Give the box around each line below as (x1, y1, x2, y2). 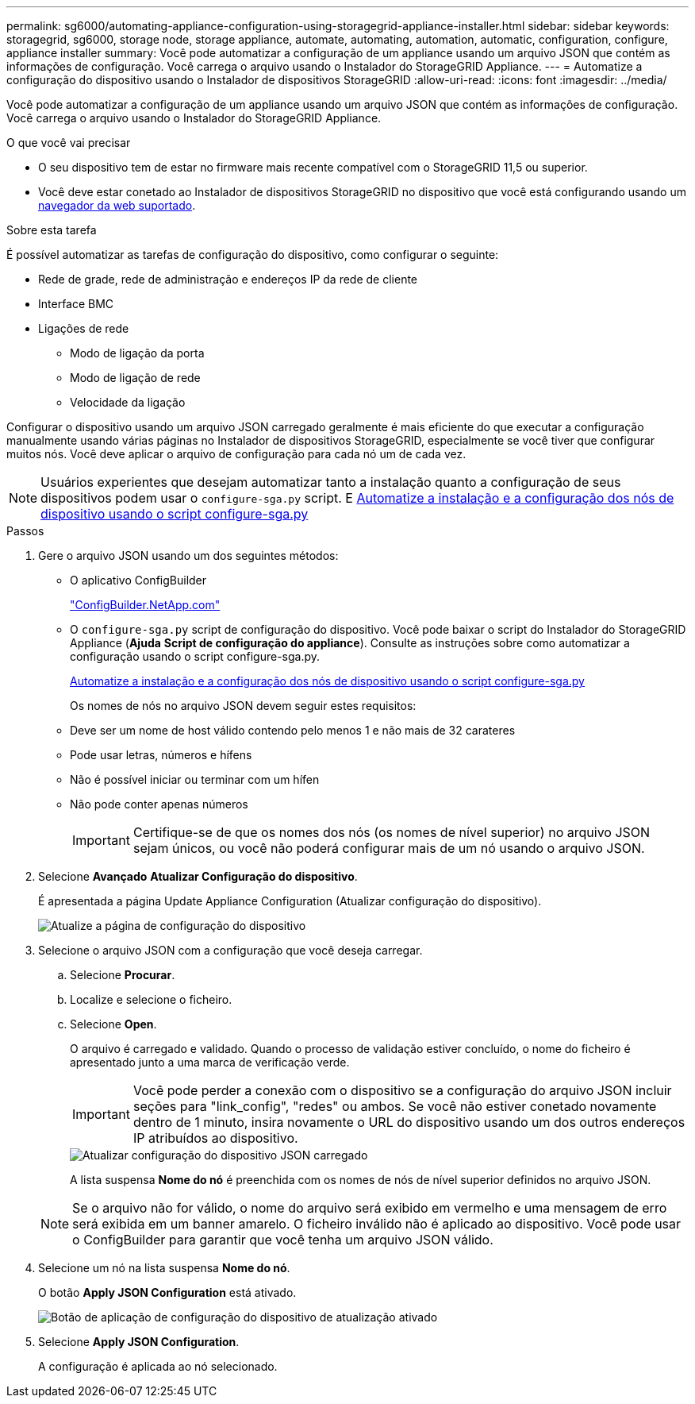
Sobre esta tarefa (6, 223, 97, 237)
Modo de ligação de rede (70, 371, 201, 384)
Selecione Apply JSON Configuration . (38, 1335, 240, 1348)
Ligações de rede (38, 322, 129, 335)
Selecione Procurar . (70, 968, 175, 982)
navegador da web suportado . (38, 199, 196, 212)
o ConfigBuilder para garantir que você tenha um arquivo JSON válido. (72, 1232, 493, 1248)
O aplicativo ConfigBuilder (70, 573, 207, 587)
